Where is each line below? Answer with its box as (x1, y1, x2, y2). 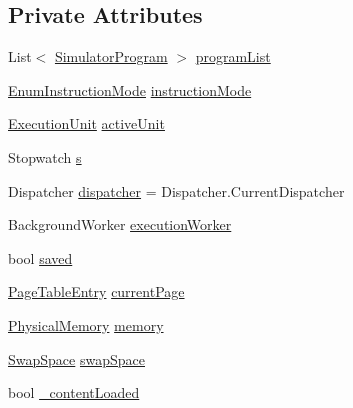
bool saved (8, 247, 73, 268)
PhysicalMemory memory (8, 314, 164, 335)
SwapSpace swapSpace (8, 348, 145, 369)
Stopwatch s (8, 146, 82, 167)
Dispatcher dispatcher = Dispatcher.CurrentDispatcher (8, 180, 345, 201)
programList (195, 46, 271, 67)
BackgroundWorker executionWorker (8, 214, 232, 235)
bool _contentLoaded (8, 382, 140, 403)
